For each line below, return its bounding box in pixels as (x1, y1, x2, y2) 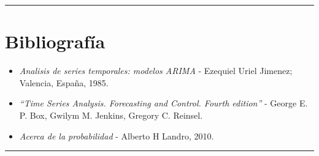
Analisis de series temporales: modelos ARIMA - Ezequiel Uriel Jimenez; (19, 64, 293, 77)
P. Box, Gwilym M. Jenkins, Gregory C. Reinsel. (19, 108, 203, 121)
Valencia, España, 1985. (19, 76, 109, 89)
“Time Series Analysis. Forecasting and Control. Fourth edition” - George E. (19, 97, 308, 110)
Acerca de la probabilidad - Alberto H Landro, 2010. (19, 129, 214, 142)
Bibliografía (5, 29, 106, 54)
